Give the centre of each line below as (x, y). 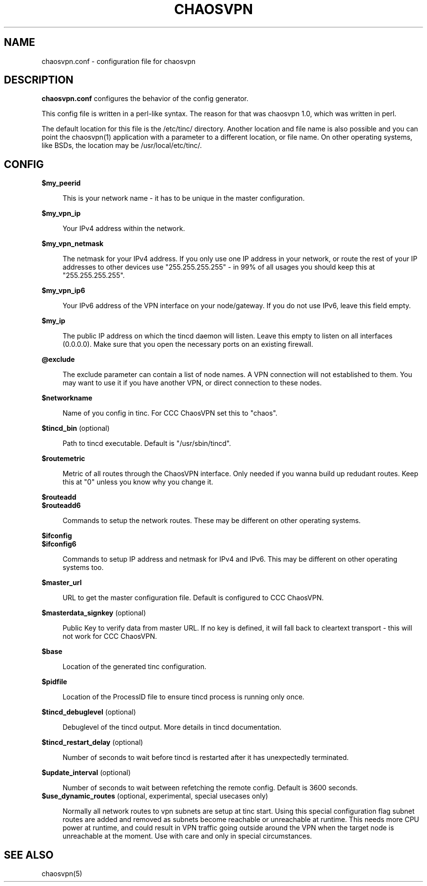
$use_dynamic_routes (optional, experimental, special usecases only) (155, 796)
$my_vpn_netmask (73, 244)
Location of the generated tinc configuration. (135, 667)
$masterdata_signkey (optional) (94, 613)
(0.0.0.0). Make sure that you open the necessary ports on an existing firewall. (188, 344)
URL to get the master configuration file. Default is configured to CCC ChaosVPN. (193, 598)
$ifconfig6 (59, 544)
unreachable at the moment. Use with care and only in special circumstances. (187, 836)
